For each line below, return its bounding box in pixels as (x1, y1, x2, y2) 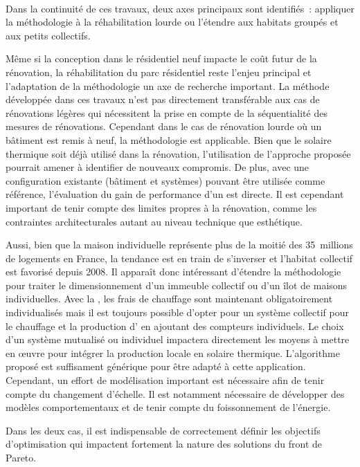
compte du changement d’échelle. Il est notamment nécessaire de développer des (6, 386, 345, 401)
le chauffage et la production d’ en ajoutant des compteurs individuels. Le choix (6, 318, 344, 333)
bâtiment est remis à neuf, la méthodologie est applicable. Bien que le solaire (6, 132, 332, 147)
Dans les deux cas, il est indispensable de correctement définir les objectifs (6, 423, 321, 437)
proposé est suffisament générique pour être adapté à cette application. (6, 359, 306, 374)
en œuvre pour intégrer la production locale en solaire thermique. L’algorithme (6, 345, 340, 360)
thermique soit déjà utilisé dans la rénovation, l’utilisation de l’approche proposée (6, 146, 351, 161)
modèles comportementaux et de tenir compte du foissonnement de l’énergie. (6, 400, 331, 414)
